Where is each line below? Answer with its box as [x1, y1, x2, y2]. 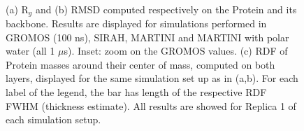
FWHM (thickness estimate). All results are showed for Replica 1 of [6, 98, 296, 113]
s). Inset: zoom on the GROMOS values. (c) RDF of [64, 43, 288, 58]
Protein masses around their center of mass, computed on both [6, 57, 275, 71]
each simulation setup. [6, 112, 101, 127]
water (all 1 [6, 43, 55, 58]
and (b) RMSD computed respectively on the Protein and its [35, 1, 297, 16]
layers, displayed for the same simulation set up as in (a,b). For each [6, 71, 298, 85]
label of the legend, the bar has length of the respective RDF [6, 85, 267, 99]
